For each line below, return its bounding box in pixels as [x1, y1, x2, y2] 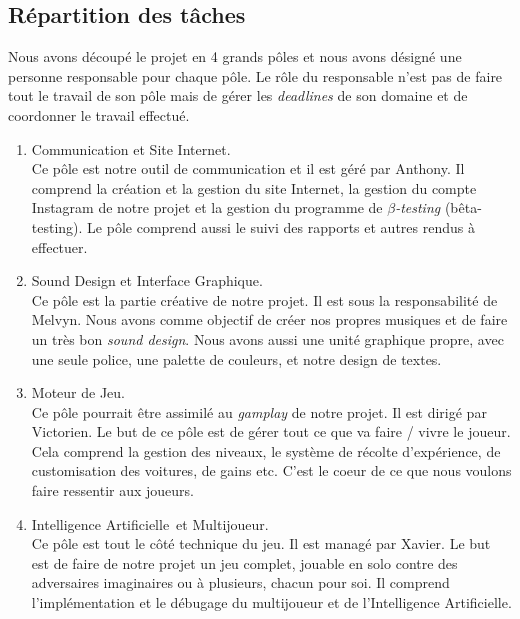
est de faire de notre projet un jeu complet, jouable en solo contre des [31, 552, 458, 573]
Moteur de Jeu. [31, 382, 125, 403]
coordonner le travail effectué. [8, 104, 190, 125]
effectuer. [31, 236, 88, 257]
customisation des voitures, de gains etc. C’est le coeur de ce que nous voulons [31, 460, 512, 481]
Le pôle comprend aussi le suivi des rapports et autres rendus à [87, 216, 475, 237]
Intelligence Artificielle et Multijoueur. [31, 513, 269, 534]
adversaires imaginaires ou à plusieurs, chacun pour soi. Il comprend [31, 572, 450, 593]
